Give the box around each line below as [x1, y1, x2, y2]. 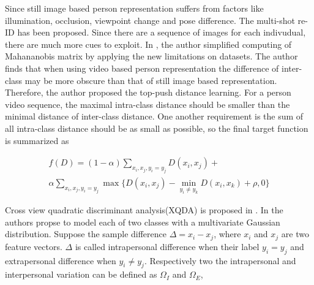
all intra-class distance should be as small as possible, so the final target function [5, 121, 308, 134]
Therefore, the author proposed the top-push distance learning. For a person [5, 86, 291, 99]
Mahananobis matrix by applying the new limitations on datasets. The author [5, 50, 298, 63]
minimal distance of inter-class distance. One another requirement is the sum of [5, 110, 304, 123]
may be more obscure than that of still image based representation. [24, 74, 277, 86]
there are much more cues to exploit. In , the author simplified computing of [5, 37, 292, 50]
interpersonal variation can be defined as [5, 268, 157, 281]
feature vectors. [5, 240, 62, 253]
